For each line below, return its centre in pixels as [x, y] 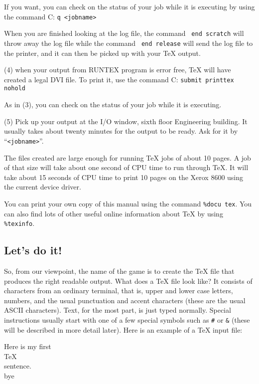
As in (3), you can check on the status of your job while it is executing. [113, 104]
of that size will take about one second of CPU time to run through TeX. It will [126, 167]
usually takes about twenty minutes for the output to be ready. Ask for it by [121, 131]
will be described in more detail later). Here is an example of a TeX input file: [123, 329]
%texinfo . [19, 223]
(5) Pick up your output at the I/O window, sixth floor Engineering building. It [126, 121]
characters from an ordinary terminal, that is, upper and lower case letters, [119, 290]
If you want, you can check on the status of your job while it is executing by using [129, 6]
